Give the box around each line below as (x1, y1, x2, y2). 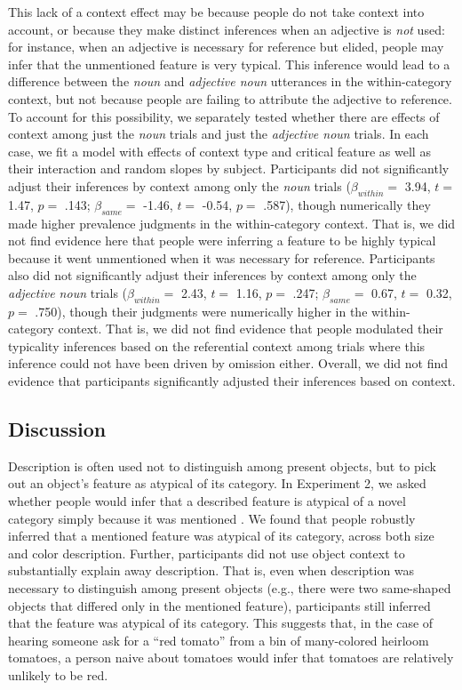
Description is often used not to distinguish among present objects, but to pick (8, 456, 436, 475)
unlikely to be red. (8, 666, 108, 684)
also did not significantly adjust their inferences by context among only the (8, 266, 417, 285)
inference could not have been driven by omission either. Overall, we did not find (8, 354, 448, 373)
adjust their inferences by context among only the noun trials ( (8, 176, 351, 195)
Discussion (8, 415, 107, 443)
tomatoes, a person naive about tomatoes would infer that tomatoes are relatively (8, 648, 454, 667)
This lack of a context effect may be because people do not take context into (8, 3, 425, 20)
